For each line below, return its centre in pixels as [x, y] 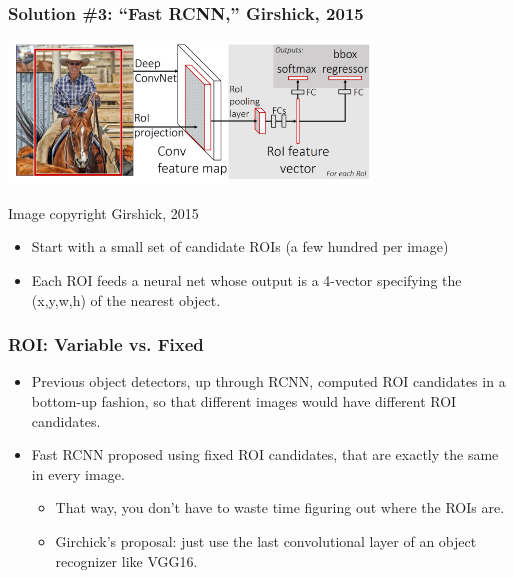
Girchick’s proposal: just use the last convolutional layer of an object [266, 540]
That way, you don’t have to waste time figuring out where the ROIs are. [280, 507]
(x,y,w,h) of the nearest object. [126, 299]
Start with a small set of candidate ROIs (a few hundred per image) [240, 246]
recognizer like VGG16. [126, 560]
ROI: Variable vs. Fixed [106, 344]
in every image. [78, 473]
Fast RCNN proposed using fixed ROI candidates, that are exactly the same [265, 454]
